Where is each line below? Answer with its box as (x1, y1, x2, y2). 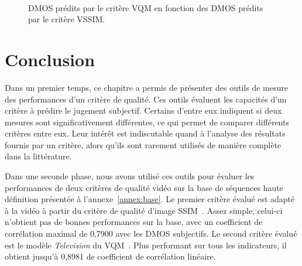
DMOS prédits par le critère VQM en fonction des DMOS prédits (28, 1, 263, 13)
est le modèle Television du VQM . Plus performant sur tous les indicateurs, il (5, 238, 287, 251)
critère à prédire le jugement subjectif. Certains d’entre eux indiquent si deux (5, 104, 282, 117)
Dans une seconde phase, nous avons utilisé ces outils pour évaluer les (5, 170, 255, 182)
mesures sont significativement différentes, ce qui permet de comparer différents (5, 115, 289, 128)
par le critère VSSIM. (28, 13, 105, 25)
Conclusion (5, 47, 95, 71)
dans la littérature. (5, 150, 72, 162)
